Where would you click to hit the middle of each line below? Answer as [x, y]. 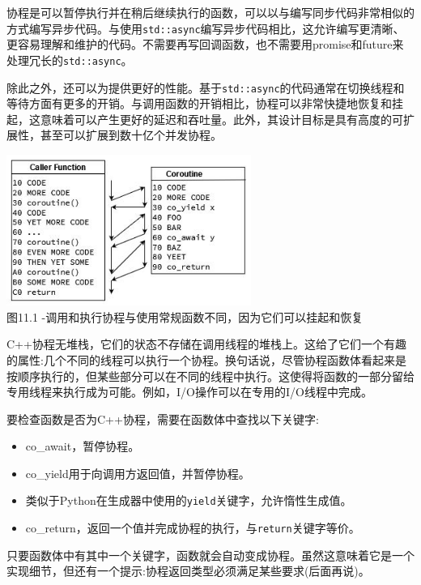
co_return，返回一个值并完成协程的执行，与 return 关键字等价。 [193, 528]
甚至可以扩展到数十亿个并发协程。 [131, 135]
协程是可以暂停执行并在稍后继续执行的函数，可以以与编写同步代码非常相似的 [210, 12]
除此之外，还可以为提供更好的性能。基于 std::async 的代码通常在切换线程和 [206, 87]
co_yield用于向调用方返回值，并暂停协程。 [138, 473]
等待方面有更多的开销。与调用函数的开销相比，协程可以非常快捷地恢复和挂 [205, 103]
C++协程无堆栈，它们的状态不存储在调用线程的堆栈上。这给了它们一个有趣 [206, 344]
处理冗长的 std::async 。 [70, 60]
